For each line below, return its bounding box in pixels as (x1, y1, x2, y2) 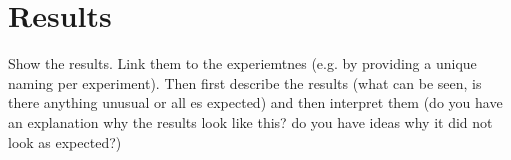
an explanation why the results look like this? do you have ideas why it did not (8, 111, 493, 132)
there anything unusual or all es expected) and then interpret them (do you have (8, 92, 503, 113)
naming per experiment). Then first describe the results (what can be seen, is (8, 72, 482, 93)
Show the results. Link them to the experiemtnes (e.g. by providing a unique (8, 53, 477, 74)
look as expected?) (8, 131, 122, 152)
